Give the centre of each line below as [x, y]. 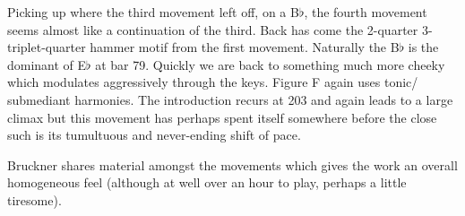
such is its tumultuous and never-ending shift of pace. [154, 135]
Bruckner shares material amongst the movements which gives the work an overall [232, 164]
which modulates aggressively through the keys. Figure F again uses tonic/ [213, 82]
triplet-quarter [47, 47]
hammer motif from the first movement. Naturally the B [245, 47]
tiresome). [34, 199]
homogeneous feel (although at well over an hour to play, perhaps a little [207, 182]
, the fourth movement [366, 12]
